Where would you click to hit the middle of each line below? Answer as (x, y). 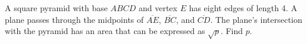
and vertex (158, 8)
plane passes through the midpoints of (74, 19)
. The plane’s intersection (256, 19)
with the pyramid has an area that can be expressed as (105, 31)
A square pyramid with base (56, 8)
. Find (232, 31)
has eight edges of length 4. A (243, 8)
